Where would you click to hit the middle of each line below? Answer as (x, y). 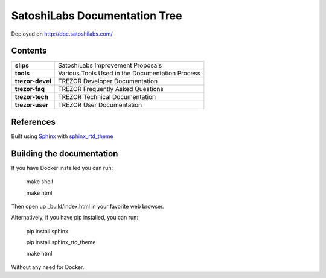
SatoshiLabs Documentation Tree (97, 16)
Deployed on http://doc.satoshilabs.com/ (62, 34)
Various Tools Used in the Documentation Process (129, 74)
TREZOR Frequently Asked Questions (111, 89)
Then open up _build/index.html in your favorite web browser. (88, 207)
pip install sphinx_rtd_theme (61, 242)
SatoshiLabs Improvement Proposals (110, 65)
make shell (40, 182)
